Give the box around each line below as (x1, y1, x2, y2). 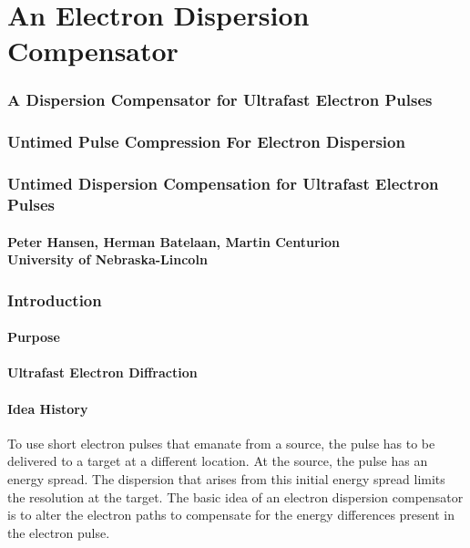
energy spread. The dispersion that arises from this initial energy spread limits (7, 470, 445, 488)
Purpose (7, 327, 60, 346)
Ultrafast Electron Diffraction (7, 363, 198, 382)
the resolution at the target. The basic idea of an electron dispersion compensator (7, 487, 464, 506)
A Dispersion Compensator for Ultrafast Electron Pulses (7, 88, 433, 111)
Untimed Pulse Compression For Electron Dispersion (7, 130, 405, 153)
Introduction (7, 288, 102, 311)
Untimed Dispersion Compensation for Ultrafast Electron (7, 172, 439, 195)
